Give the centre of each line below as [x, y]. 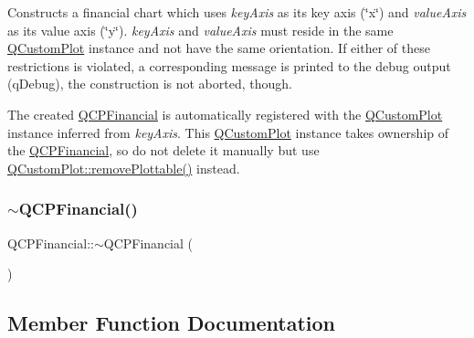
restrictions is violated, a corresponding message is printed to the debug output [229, 65]
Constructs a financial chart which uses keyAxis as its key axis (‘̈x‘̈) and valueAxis [237, 12]
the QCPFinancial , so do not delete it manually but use [163, 150]
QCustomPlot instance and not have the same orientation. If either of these [219, 48]
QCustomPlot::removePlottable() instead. [124, 168]
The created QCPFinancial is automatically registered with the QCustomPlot [225, 114]
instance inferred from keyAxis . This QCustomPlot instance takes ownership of [228, 132]
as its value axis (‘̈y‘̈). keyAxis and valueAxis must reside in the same [200, 30]
